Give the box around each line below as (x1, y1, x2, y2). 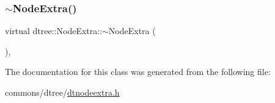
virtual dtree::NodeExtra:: (5, 24, 103, 37)
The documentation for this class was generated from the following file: (5, 65, 271, 78)
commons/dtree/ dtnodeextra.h (5, 86, 120, 98)
